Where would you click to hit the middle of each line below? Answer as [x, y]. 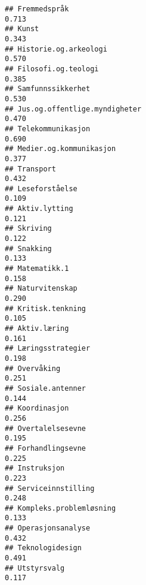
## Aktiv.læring [37, 328]
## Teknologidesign [43, 548]
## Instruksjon [35, 468]
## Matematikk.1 [37, 269]
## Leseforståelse [41, 189]
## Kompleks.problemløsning [60, 508]
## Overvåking [33, 368]
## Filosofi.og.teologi [52, 69]
